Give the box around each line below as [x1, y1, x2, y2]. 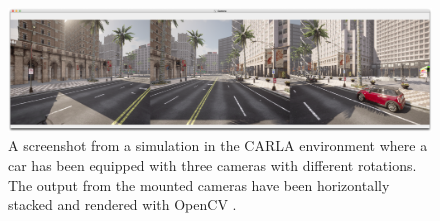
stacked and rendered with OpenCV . [8, 194, 237, 215]
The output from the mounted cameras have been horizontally [8, 174, 390, 195]
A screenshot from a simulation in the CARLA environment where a [8, 135, 428, 156]
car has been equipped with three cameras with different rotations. [8, 154, 417, 175]
